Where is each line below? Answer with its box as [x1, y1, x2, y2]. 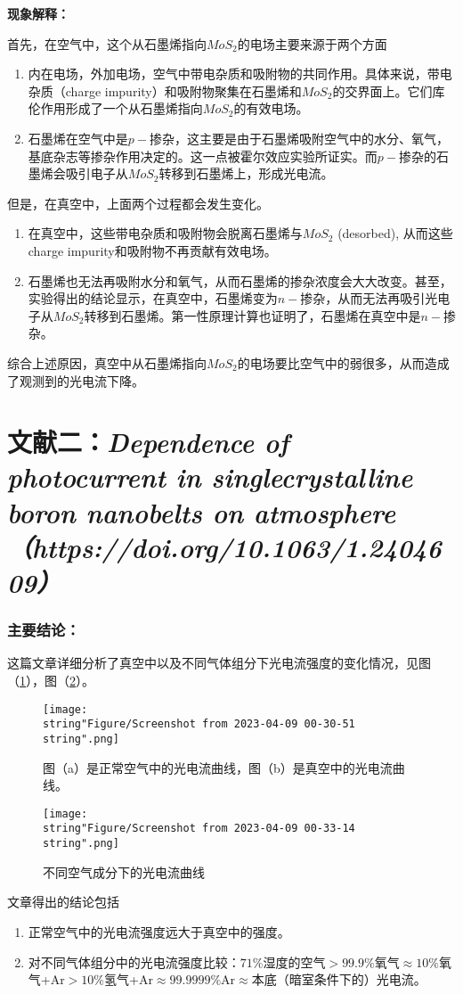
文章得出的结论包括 [7, 892, 119, 911]
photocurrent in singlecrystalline [7, 458, 413, 496]
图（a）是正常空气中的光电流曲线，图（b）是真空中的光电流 [43, 758, 393, 776]
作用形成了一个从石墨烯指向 [40, 99, 203, 118]
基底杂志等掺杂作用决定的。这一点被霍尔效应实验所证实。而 [28, 146, 378, 165]
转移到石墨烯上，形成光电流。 [158, 164, 334, 183]
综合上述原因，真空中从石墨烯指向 [7, 353, 207, 372]
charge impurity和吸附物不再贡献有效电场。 [28, 241, 277, 259]
